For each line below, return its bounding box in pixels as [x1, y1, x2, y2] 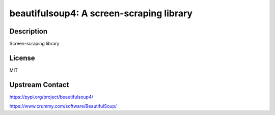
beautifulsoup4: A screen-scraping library [9, 8, 193, 19]
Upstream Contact [9, 80, 69, 89]
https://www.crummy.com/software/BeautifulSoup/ [9, 103, 117, 109]
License [9, 53, 35, 62]
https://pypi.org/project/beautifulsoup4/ [9, 94, 94, 100]
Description [9, 27, 48, 36]
